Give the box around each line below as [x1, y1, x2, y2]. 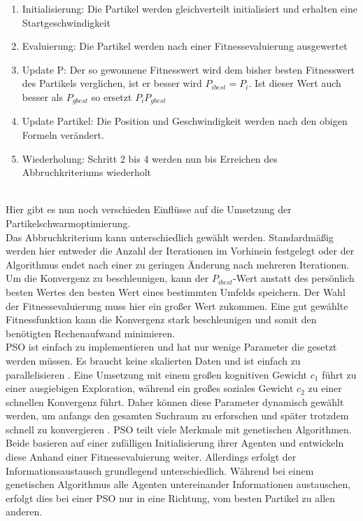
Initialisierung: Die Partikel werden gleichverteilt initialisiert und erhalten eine [22, 1, 357, 15]
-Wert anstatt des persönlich [233, 271, 355, 285]
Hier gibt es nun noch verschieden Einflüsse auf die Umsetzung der [6, 202, 292, 217]
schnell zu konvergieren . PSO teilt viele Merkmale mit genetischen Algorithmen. [6, 421, 352, 436]
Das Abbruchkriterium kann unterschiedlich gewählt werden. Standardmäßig [6, 229, 334, 244]
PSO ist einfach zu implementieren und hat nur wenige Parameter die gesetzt [6, 339, 337, 354]
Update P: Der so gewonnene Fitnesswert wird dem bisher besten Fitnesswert [22, 62, 355, 76]
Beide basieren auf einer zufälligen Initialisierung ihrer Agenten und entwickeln [6, 435, 344, 450]
